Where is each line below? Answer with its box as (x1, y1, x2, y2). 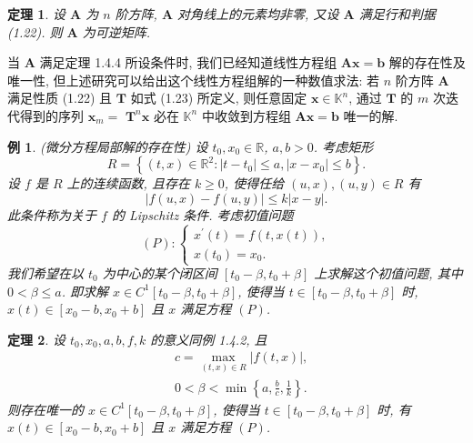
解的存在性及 (388, 53, 466, 72)
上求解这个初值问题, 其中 (314, 264, 463, 282)
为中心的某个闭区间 (102, 264, 217, 282)
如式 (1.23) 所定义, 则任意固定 (130, 88, 307, 107)
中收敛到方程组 (201, 106, 291, 125)
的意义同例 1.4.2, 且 (150, 329, 267, 348)
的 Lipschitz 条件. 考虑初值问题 (111, 205, 294, 224)
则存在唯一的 (7, 399, 84, 418)
